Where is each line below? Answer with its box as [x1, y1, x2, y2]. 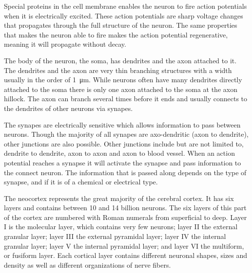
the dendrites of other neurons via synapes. [4, 103, 133, 113]
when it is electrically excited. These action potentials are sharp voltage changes [4, 10, 243, 20]
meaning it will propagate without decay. [4, 39, 126, 49]
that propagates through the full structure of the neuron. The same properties [4, 20, 237, 30]
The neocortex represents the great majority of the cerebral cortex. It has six [4, 193, 234, 203]
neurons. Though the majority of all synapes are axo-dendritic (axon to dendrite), [4, 129, 249, 139]
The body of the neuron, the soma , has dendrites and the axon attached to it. [4, 55, 237, 65]
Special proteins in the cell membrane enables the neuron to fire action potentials [4, 1, 247, 11]
